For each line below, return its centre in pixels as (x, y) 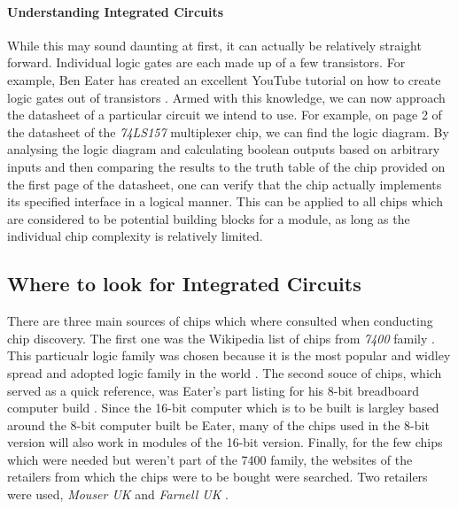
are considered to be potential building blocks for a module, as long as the (209, 218)
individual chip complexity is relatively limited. (135, 236)
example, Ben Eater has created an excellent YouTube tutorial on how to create (224, 79)
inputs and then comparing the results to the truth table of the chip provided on (226, 166)
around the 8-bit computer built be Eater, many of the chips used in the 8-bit (218, 424)
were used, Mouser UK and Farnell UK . (118, 494)
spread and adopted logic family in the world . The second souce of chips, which (225, 372)
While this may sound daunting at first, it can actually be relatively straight (214, 45)
